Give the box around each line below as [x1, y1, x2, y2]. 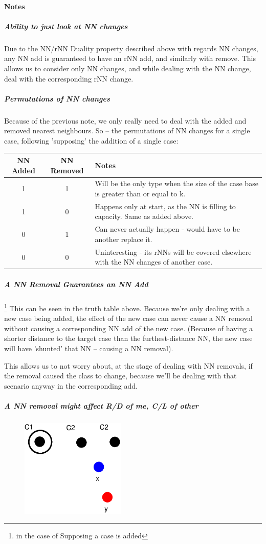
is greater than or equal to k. [95, 188, 186, 198]
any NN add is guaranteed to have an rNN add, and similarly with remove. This [4, 53, 256, 64]
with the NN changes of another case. [95, 256, 213, 267]
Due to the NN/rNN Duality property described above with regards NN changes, [4, 43, 258, 53]
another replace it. [95, 233, 152, 244]
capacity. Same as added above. [95, 211, 193, 221]
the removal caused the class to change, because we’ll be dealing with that [4, 370, 237, 381]
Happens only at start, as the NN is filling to [95, 200, 236, 211]
